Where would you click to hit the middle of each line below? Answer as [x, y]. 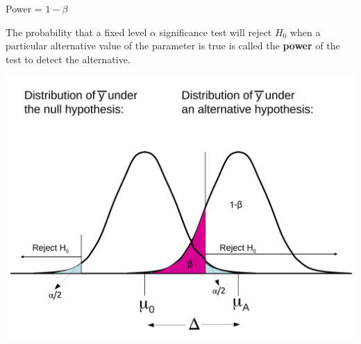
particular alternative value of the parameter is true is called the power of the [173, 46]
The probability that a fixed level [76, 32]
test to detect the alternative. [68, 59]
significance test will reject [216, 32]
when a [305, 32]
